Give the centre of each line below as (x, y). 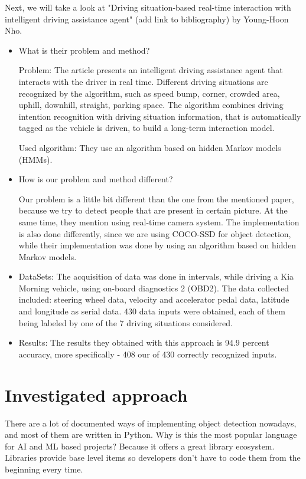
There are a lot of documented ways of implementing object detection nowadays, (151, 423)
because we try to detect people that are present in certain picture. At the (153, 210)
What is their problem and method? (84, 50)
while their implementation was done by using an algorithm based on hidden (157, 245)
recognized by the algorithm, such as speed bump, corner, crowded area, (149, 93)
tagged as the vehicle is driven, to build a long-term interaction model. (147, 128)
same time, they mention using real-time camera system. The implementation (159, 222)
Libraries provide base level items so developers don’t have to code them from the (153, 457)
